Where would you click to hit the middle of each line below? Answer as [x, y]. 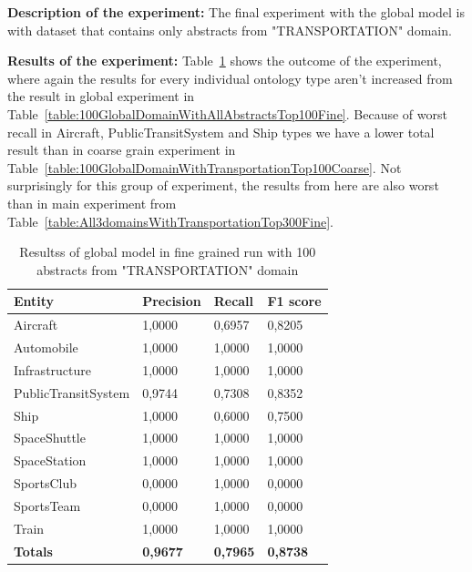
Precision [172, 301]
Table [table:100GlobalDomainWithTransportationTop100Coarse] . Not [205, 167]
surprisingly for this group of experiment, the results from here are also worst [223, 185]
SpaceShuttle [50, 438]
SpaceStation [50, 460]
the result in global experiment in [101, 96]
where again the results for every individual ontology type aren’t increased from [230, 78]
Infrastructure [52, 369]
